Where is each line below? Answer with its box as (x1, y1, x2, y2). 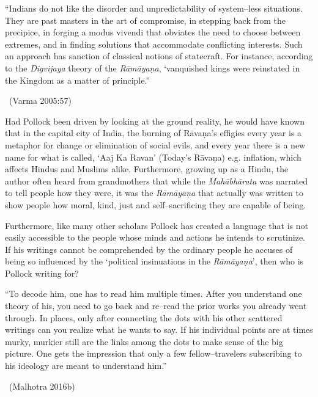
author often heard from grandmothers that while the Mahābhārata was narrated (5, 174, 308, 187)
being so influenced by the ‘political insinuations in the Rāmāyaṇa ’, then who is (5, 255, 304, 268)
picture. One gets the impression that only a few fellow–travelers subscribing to (5, 347, 302, 360)
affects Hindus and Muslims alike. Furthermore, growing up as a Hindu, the (5, 162, 289, 175)
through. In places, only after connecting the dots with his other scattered (5, 311, 283, 324)
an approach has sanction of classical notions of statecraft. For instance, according (5, 49, 313, 62)
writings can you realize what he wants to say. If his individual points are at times (5, 323, 313, 336)
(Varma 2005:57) (9, 94, 72, 107)
